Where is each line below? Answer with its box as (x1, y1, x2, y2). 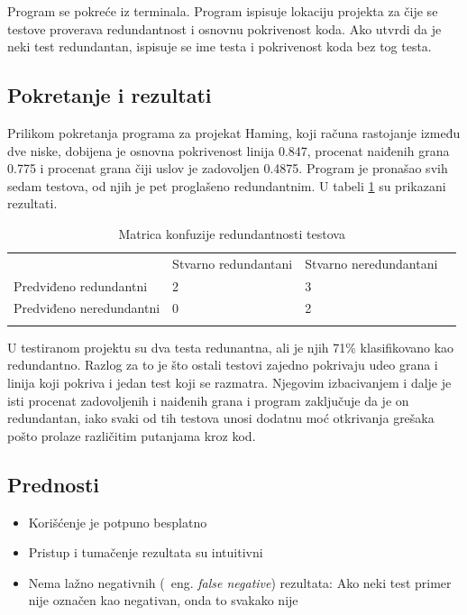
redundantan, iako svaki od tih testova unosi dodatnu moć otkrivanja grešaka (7, 408, 435, 427)
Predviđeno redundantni (14, 276, 148, 295)
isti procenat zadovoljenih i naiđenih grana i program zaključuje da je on (7, 390, 409, 409)
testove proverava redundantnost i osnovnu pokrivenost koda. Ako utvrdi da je (7, 19, 442, 38)
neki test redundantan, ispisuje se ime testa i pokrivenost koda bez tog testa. (7, 37, 432, 56)
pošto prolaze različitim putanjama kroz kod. (7, 426, 256, 445)
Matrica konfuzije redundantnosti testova (118, 224, 345, 243)
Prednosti (7, 470, 100, 498)
